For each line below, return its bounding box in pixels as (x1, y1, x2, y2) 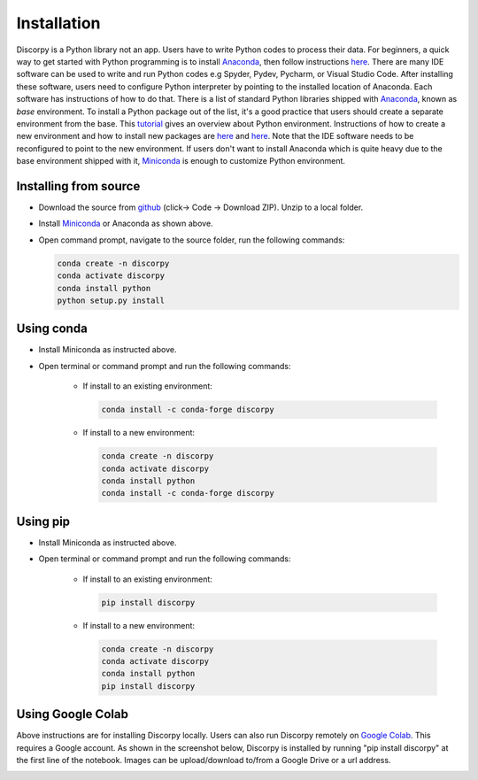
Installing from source (16, 178, 141, 194)
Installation (16, 13, 101, 33)
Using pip (16, 514, 71, 529)
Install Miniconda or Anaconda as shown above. (38, 218, 213, 229)
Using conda (16, 321, 88, 336)
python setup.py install (57, 295, 166, 305)
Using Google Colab (16, 707, 128, 722)
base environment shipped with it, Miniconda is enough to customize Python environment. (16, 156, 345, 166)
